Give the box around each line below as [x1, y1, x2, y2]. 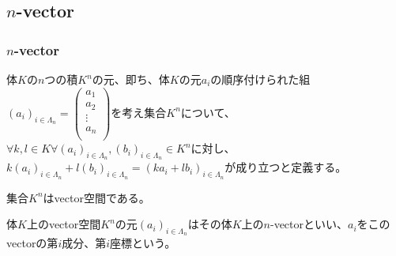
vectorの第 [6, 235, 58, 251]
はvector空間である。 [43, 189, 150, 205]
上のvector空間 [26, 216, 101, 232]
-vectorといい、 [270, 216, 349, 232]
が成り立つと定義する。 [224, 159, 347, 175]
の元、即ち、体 [92, 71, 170, 87]
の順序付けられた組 [210, 71, 311, 87]
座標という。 [110, 235, 176, 251]
